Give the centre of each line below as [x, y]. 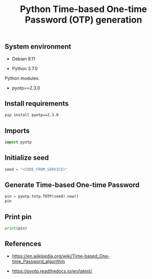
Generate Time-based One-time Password [72, 185]
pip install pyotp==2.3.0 [31, 115]
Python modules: [22, 78]
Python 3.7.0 [25, 68]
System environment [38, 47]
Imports [17, 130]
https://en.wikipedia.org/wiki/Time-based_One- [61, 256]
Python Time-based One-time [83, 9]
